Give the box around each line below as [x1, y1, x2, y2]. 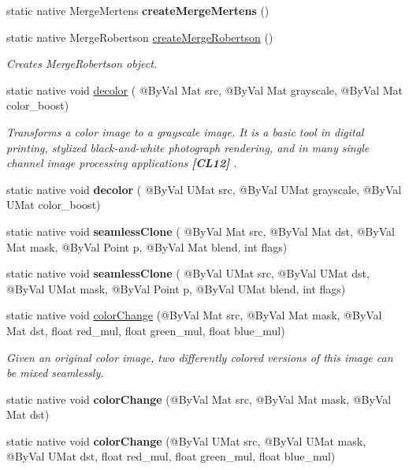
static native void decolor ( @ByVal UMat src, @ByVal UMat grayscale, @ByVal [6, 181, 402, 197]
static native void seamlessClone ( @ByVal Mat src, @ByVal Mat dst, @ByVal [6, 222, 395, 239]
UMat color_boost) [6, 196, 101, 213]
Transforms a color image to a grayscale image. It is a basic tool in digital [6, 123, 364, 140]
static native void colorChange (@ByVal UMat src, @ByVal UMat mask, [6, 432, 366, 449]
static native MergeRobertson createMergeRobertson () [6, 28, 273, 45]
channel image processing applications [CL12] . [6, 155, 237, 171]
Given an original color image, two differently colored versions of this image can [6, 349, 393, 365]
